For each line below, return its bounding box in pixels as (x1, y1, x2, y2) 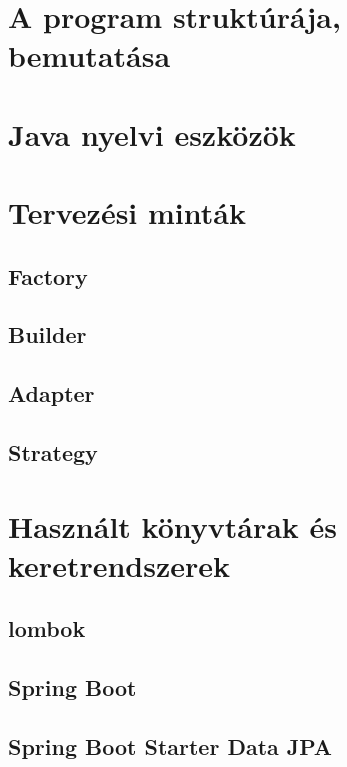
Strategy (8, 437, 98, 468)
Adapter (8, 378, 95, 409)
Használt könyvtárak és (8, 505, 338, 546)
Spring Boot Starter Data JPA (8, 730, 333, 761)
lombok (8, 613, 86, 644)
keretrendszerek (8, 544, 231, 585)
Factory (8, 260, 88, 291)
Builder (8, 319, 87, 350)
